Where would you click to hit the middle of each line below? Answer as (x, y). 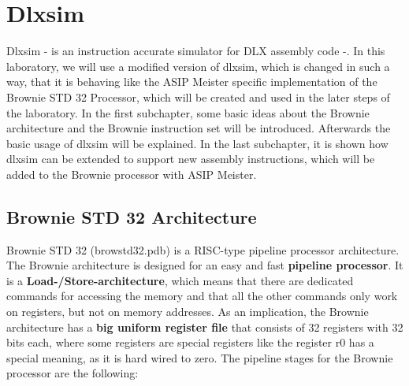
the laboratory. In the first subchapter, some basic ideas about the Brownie (188, 112)
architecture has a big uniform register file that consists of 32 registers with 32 (205, 327)
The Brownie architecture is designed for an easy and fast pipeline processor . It (205, 265)
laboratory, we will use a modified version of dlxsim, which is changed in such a (198, 66)
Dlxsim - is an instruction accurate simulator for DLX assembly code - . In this (196, 51)
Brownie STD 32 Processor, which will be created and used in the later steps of (198, 96)
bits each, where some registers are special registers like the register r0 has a (190, 342)
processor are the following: (73, 373)
